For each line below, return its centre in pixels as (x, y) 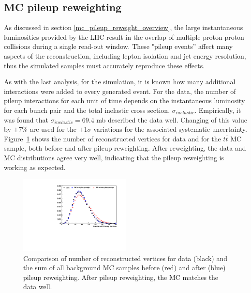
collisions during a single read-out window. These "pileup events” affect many (118, 46)
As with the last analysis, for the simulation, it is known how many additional (120, 82)
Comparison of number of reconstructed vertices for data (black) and (125, 258)
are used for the (53, 129)
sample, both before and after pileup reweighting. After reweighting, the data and (125, 148)
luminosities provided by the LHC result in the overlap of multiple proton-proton (124, 37)
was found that (26, 119)
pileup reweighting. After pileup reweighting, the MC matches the (121, 277)
